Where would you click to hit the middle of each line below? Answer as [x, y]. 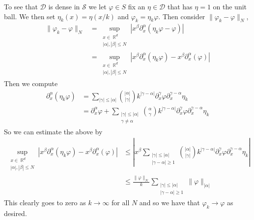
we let [98, 6]
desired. [15, 213]
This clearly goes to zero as [45, 203]
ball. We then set [30, 16]
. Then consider [182, 16]
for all [121, 203]
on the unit [230, 6]
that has [180, 6]
